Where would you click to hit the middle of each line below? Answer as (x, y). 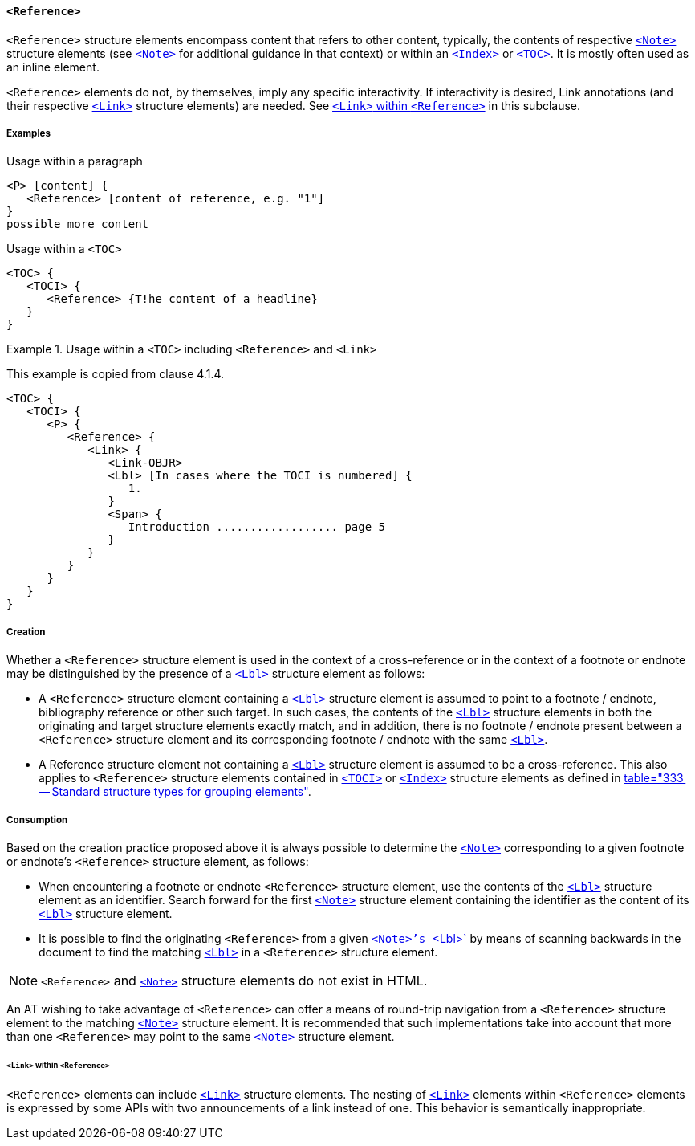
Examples (28, 133)
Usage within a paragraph (75, 161)
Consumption (37, 820)
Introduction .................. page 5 (257, 527)
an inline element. (53, 67)
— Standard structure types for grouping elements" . (175, 792)
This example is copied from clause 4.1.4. (116, 374)
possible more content (78, 224)
